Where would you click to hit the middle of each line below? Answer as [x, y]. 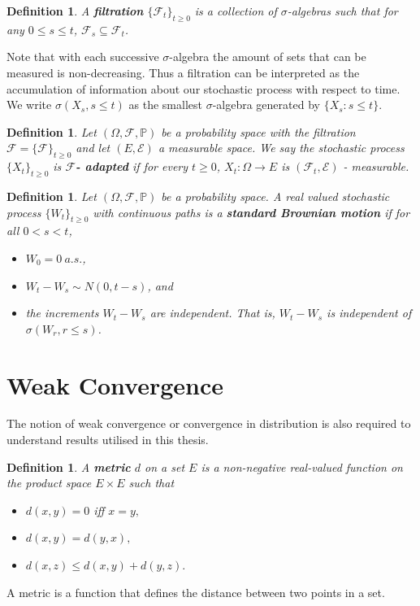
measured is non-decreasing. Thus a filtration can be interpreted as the [183, 72]
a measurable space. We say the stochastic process [281, 148]
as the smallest [165, 105]
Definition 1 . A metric [69, 466]
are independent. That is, [212, 313]
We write [29, 105]
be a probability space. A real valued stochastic [275, 196]
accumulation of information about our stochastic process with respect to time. [204, 88]
